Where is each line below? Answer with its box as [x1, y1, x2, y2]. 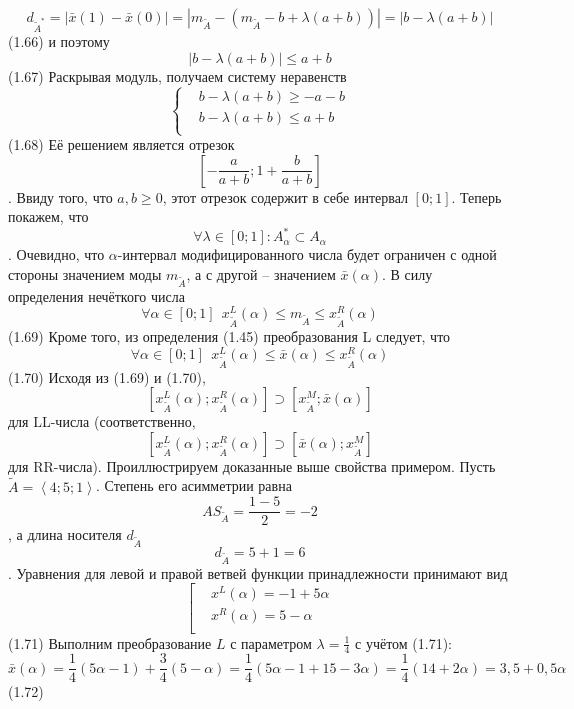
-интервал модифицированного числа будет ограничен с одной [117, 244, 497, 265]
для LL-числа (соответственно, [8, 411, 196, 432]
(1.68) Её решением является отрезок [8, 134, 235, 155]
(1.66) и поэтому [8, 31, 110, 52]
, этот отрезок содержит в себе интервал [162, 186, 408, 207]
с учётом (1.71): [355, 632, 453, 653]
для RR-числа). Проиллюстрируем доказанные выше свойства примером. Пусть [8, 455, 496, 476]
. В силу [382, 263, 433, 284]
